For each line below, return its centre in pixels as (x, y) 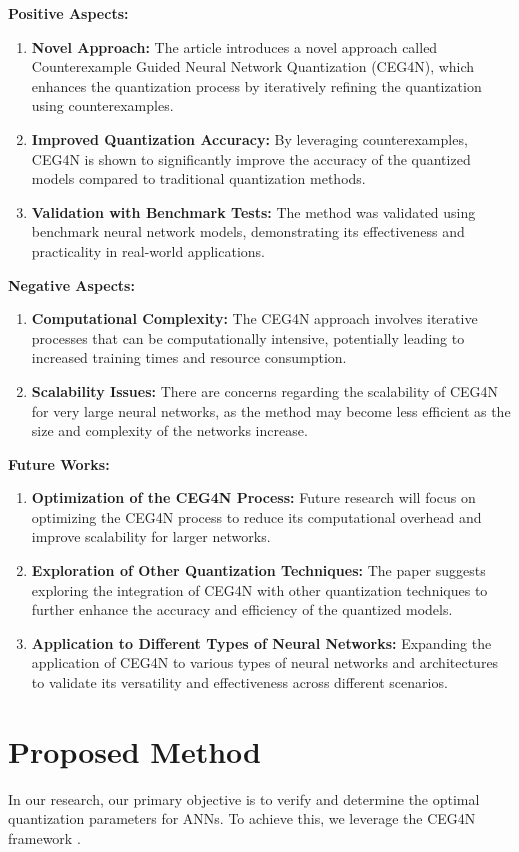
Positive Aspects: (68, 13)
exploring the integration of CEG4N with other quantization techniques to (259, 589)
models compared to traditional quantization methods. (198, 178)
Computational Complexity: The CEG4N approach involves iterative (254, 318)
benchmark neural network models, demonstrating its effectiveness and (248, 231)
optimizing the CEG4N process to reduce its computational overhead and (256, 516)
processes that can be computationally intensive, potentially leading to (248, 337)
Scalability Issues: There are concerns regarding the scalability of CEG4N (265, 390)
